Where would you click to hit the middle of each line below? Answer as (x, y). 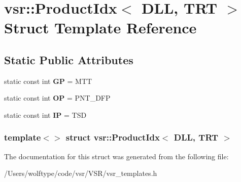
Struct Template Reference (100, 28)
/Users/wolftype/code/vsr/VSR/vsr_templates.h (81, 173)
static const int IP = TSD (45, 115)
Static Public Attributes (69, 59)
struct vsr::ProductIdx (113, 137)
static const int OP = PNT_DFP (57, 98)
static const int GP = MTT (48, 81)
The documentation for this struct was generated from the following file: (116, 156)
